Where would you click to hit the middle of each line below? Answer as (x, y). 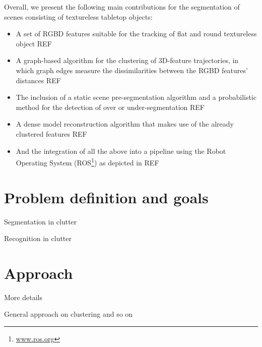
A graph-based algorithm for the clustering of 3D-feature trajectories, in (127, 60)
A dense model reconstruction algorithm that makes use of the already (125, 124)
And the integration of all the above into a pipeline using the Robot (121, 151)
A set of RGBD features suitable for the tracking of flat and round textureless (136, 34)
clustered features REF (51, 133)
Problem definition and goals (106, 197)
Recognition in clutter (38, 238)
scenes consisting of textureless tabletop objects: (78, 16)
